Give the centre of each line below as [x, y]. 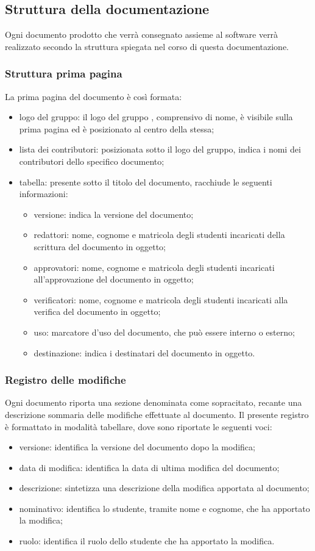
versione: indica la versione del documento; [114, 214]
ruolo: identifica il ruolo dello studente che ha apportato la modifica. [147, 541]
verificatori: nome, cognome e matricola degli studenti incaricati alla [161, 299]
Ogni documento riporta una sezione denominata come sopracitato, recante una [154, 402]
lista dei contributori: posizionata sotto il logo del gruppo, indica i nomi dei [160, 149]
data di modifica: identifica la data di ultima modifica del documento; [149, 467]
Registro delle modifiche [65, 380]
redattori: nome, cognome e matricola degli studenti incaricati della [159, 235]
